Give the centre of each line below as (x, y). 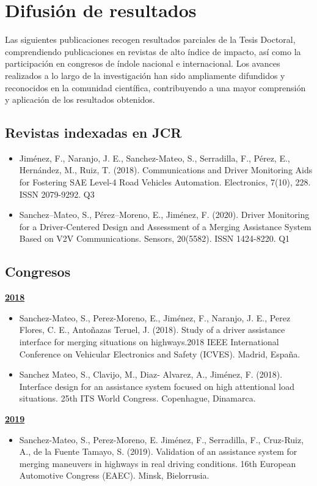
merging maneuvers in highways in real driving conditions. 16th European (158, 463)
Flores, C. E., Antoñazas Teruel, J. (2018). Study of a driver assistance (152, 330)
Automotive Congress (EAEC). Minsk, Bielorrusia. (114, 475)
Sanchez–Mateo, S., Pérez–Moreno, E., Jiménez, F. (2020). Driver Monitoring (164, 215)
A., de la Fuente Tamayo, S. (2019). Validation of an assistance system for (158, 451)
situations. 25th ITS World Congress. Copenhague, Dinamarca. (137, 398)
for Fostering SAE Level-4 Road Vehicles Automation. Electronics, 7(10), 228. (165, 182)
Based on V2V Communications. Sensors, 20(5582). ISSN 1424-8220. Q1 (155, 238)
